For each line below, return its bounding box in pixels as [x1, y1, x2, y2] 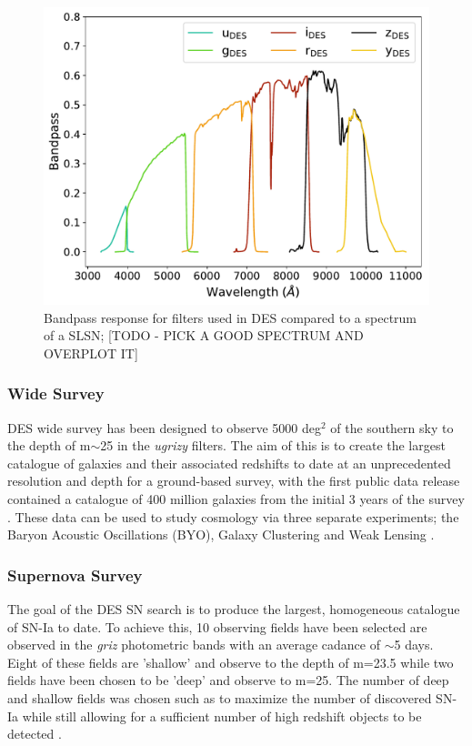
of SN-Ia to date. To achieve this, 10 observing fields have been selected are [7, 617, 427, 636]
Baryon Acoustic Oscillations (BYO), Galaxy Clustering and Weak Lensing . [7, 525, 435, 544]
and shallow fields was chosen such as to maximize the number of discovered [7, 689, 432, 708]
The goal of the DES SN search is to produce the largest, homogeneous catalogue [7, 600, 460, 619]
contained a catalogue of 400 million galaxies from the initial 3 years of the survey [7, 489, 465, 509]
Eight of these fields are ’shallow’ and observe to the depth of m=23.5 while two [7, 652, 454, 671]
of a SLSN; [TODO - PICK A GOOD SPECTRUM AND [44, 326, 364, 345]
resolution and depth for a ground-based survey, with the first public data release [7, 471, 460, 490]
